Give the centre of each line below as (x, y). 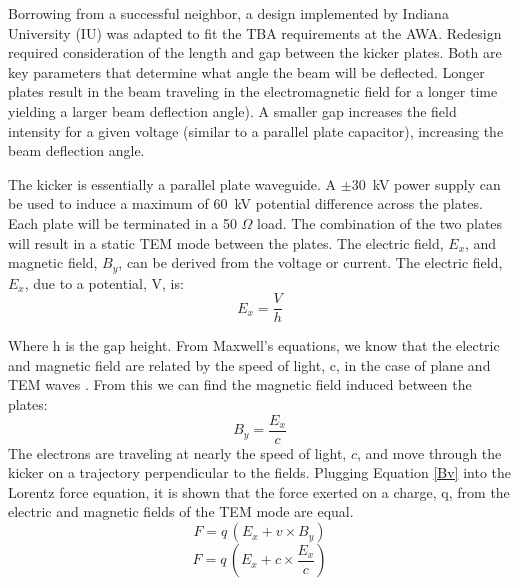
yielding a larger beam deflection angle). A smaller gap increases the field (232, 110)
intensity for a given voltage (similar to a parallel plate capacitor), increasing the (256, 130)
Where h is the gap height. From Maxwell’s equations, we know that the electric (254, 345)
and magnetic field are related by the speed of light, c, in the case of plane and (249, 364)
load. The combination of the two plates (380, 222)
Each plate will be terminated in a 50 (122, 222)
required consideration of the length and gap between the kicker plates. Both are (255, 52)
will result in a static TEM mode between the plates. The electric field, (226, 242)
